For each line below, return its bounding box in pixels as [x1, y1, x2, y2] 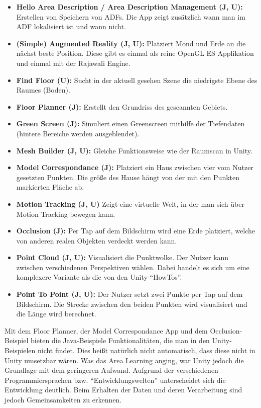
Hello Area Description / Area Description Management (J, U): [16, 2, 243, 12]
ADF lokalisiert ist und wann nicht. [16, 21, 126, 32]
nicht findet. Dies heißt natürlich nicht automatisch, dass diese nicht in [37, 345, 255, 356]
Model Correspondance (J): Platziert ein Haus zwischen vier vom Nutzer [16, 162, 253, 173]
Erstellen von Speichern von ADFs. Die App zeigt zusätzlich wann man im [16, 11, 245, 22]
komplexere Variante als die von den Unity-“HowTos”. [16, 272, 182, 282]
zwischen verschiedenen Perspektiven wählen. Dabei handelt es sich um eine [16, 262, 249, 272]
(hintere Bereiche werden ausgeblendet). [16, 128, 140, 138]
